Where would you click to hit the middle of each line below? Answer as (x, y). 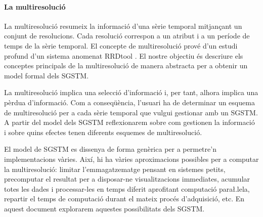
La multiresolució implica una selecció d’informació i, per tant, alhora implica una (131, 92)
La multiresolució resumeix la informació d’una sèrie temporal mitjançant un (123, 26)
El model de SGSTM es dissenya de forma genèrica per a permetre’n (110, 149)
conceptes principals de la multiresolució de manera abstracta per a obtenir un (126, 66)
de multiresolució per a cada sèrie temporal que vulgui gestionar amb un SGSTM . (131, 112)
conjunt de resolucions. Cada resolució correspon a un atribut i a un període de (127, 36)
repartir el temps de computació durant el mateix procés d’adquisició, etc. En (124, 199)
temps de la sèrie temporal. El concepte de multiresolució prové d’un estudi (121, 45)
